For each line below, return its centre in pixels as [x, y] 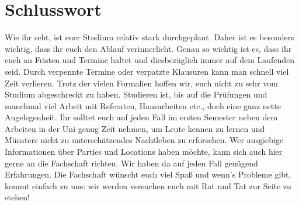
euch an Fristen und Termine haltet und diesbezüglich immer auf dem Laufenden [150, 60]
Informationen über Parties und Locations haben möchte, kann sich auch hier [144, 152]
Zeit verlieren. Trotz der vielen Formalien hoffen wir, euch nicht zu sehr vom [141, 83]
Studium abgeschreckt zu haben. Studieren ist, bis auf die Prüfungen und [136, 94]
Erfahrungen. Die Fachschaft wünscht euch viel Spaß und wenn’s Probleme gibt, [148, 174]
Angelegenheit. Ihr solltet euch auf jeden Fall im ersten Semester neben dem [141, 117]
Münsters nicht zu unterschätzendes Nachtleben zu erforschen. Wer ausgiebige [144, 140]
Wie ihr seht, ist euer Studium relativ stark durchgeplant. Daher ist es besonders [149, 37]
